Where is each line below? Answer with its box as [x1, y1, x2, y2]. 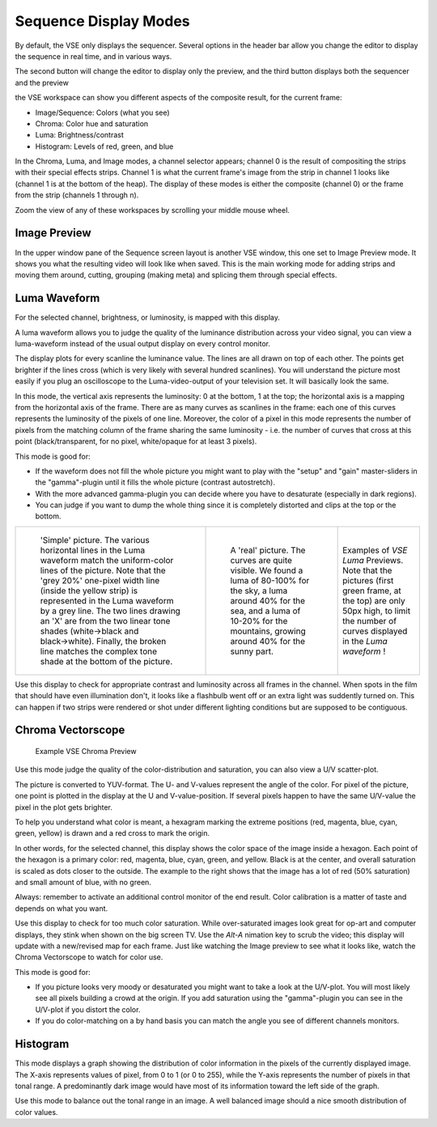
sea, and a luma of [230, 605, 301, 616]
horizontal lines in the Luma [40, 544, 146, 556]
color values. [15, 1107, 58, 1116]
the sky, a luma [230, 585, 288, 596]
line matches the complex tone [40, 646, 158, 657]
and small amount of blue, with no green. [15, 877, 151, 887]
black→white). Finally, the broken [40, 635, 167, 646]
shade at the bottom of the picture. [40, 655, 173, 667]
